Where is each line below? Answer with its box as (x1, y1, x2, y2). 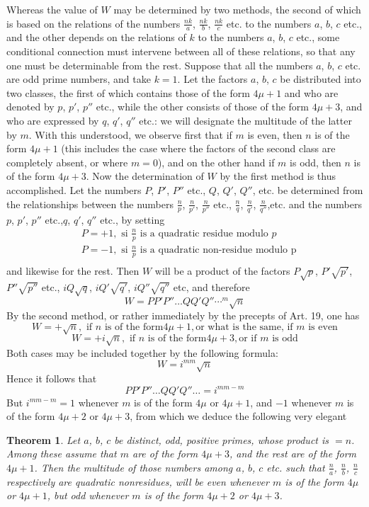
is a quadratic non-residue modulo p (140, 245, 297, 256)
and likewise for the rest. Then (6, 263, 140, 278)
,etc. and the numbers (267, 196, 362, 211)
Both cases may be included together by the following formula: (6, 345, 278, 360)
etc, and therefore (173, 280, 250, 294)
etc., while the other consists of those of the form (96, 99, 309, 114)
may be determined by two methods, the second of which (113, 2, 361, 16)
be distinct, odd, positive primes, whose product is (114, 432, 329, 447)
